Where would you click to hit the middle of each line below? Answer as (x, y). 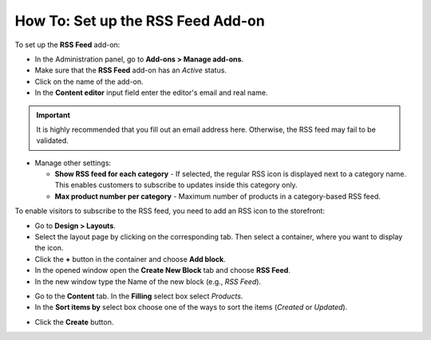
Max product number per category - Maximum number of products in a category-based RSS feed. (217, 196)
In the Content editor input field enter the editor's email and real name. (151, 93)
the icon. (49, 248)
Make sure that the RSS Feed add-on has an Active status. (131, 70)
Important (53, 115)
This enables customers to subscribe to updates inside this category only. (176, 185)
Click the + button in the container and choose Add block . (130, 259)
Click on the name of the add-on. (89, 81)
